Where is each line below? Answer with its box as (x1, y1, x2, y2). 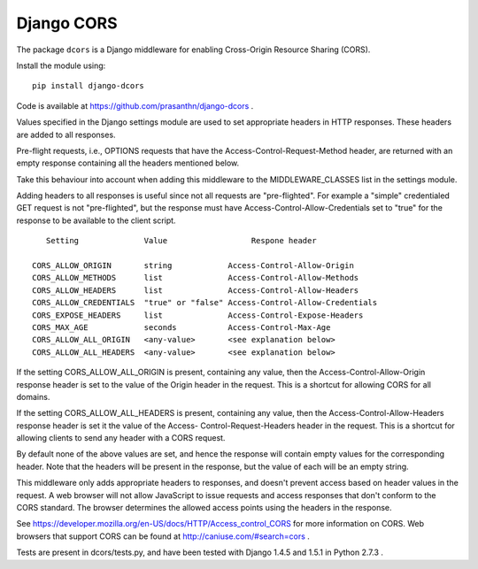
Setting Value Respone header (45, 235, 318, 246)
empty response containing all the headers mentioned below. (16, 158, 240, 168)
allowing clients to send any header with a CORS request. (16, 433, 226, 443)
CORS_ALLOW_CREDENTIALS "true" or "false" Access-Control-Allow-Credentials (32, 297, 378, 308)
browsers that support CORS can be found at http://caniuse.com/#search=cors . (16, 531, 310, 542)
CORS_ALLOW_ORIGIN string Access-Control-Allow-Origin (32, 261, 354, 271)
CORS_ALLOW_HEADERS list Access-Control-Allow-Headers (32, 285, 359, 296)
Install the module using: (16, 60, 106, 71)
